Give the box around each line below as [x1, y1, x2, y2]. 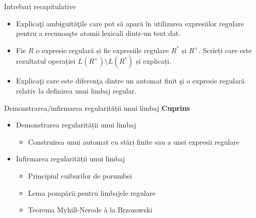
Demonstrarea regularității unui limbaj [16, 119, 137, 130]
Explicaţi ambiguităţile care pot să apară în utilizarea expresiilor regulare [16, 18, 244, 28]
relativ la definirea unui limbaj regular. [16, 85, 137, 96]
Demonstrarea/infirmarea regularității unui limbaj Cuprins [4, 102, 190, 113]
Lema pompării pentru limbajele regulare [28, 187, 156, 198]
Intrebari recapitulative [4, 1, 76, 11]
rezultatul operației [16, 56, 75, 66]
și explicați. [136, 56, 172, 66]
